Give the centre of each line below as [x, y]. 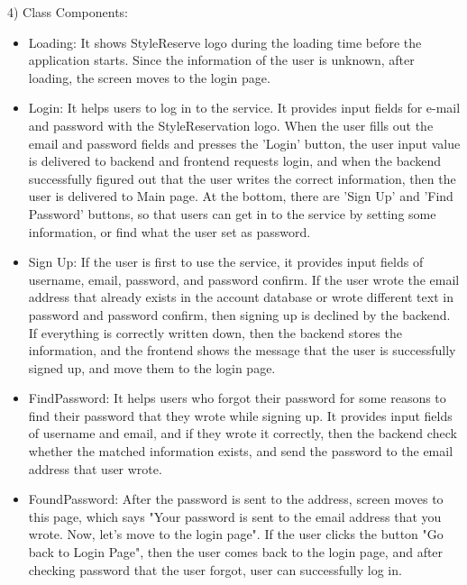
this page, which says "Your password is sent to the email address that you [235, 516]
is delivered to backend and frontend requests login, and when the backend [235, 161]
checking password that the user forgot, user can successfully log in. [215, 569]
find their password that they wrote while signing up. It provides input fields [240, 415]
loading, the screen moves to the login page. [149, 77]
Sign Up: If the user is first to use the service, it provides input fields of [226, 262]
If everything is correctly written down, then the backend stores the [215, 332]
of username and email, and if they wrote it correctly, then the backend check [243, 433]
